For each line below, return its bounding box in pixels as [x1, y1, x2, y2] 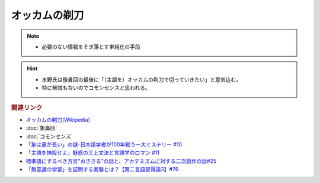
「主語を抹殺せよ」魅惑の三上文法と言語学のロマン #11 [25, 149, 160, 156]
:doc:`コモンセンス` [25, 133, 73, 140]
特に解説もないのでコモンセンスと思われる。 [41, 84, 151, 91]
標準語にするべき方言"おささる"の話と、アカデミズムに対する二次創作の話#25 [25, 157, 217, 165]
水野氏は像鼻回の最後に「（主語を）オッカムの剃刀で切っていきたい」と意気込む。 [41, 76, 242, 83]
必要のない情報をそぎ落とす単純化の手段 [41, 43, 140, 50]
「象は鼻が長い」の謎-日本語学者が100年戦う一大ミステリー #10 [25, 140, 183, 148]
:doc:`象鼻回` [25, 125, 57, 132]
